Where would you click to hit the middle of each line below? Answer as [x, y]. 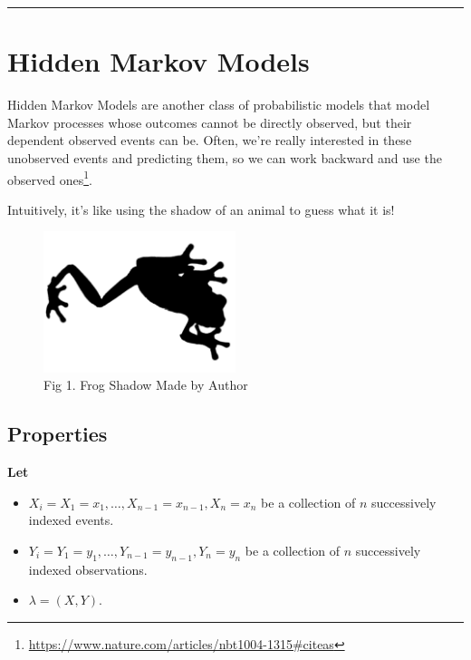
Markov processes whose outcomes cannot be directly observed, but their [210, 122]
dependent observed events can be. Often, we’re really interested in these [210, 140]
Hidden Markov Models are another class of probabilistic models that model [219, 105]
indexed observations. [88, 569]
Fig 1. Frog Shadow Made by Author [146, 385]
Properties [58, 434]
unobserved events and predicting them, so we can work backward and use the [225, 157]
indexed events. [71, 520]
